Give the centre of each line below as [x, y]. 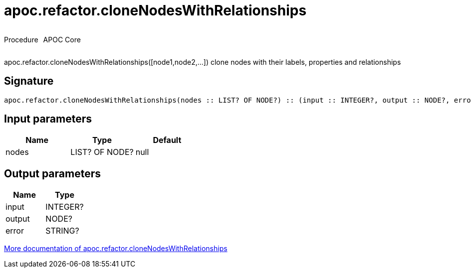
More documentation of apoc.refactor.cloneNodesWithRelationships [116, 249]
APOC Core [62, 39]
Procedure [21, 39]
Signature [29, 81]
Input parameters [48, 119]
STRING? [62, 231]
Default [167, 140]
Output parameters [52, 173]
